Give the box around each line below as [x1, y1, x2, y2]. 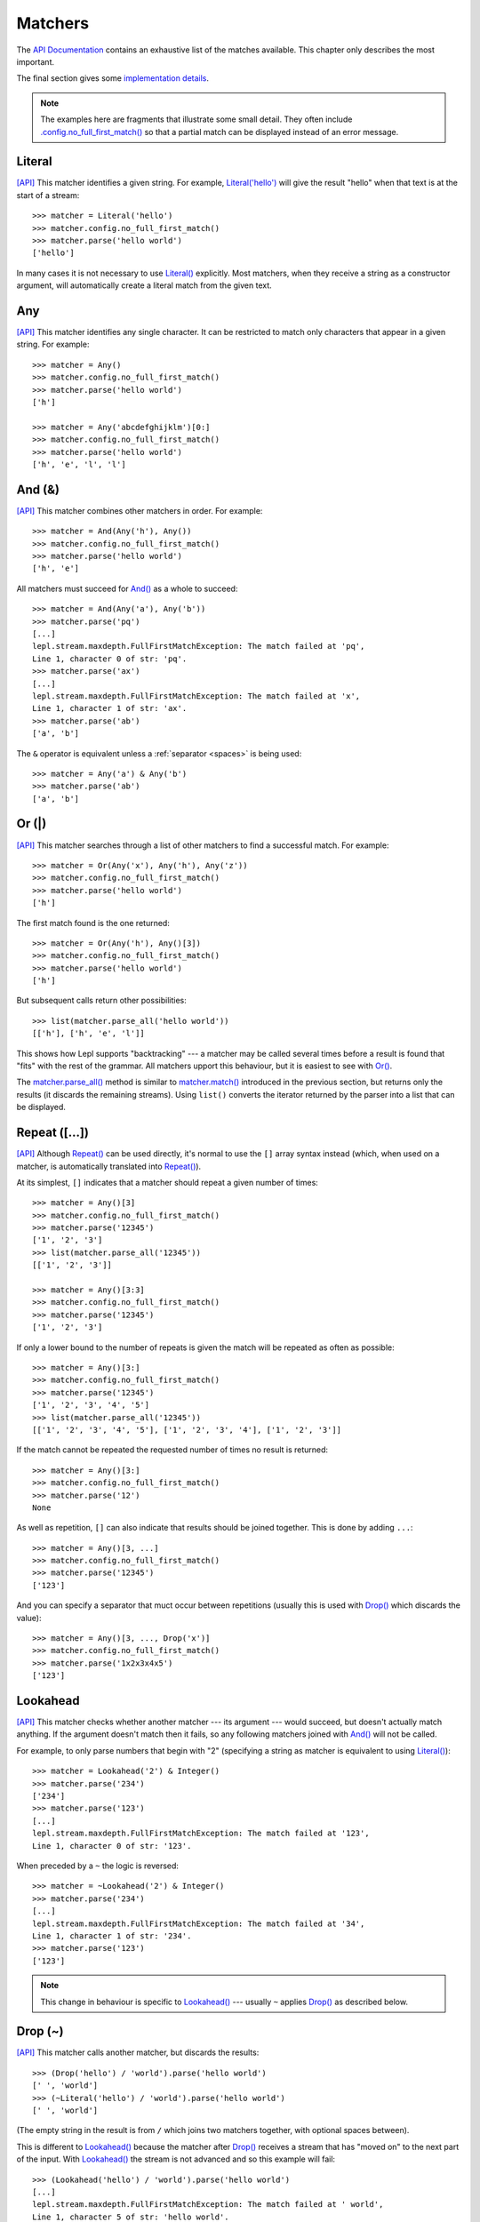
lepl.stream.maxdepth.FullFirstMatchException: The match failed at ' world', [32, 2200, 384, 2210]
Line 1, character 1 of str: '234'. [32, 1930, 192, 1941]
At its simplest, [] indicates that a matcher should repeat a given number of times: [16, 1177, 319, 1187]
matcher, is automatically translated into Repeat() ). [16, 1161, 202, 1171]
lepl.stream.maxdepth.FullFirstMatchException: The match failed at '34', [32, 1918, 365, 1929]
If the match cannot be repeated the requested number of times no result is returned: [16, 1444, 329, 1455]
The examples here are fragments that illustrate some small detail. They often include [40, 114, 353, 124]
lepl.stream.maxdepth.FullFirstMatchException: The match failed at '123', [32, 1828, 370, 1839]
